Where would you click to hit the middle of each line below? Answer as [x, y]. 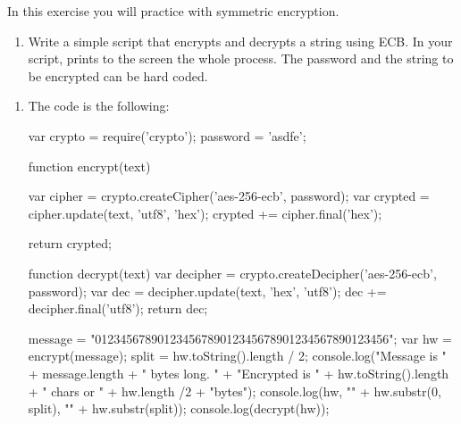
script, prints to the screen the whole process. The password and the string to [241, 58]
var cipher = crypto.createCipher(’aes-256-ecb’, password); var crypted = [229, 196]
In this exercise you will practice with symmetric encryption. [173, 11]
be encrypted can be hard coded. [118, 75]
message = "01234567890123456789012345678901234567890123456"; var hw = [240, 338]
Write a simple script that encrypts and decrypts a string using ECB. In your [240, 41]
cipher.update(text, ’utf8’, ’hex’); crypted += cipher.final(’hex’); [205, 213]
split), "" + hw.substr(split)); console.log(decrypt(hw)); [179, 408]
